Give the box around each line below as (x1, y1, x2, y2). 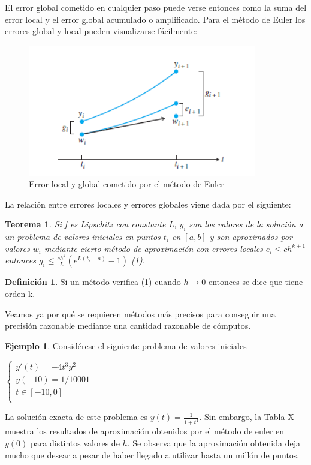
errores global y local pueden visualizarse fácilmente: (5, 25, 198, 37)
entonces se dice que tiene (208, 275, 303, 288)
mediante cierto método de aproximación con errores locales (44, 242, 263, 254)
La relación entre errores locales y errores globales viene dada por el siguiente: (5, 197, 291, 210)
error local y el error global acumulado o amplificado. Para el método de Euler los (5, 13, 306, 25)
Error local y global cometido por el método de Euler (29, 178, 224, 190)
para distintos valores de (31, 436, 120, 449)
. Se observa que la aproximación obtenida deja (127, 436, 300, 449)
